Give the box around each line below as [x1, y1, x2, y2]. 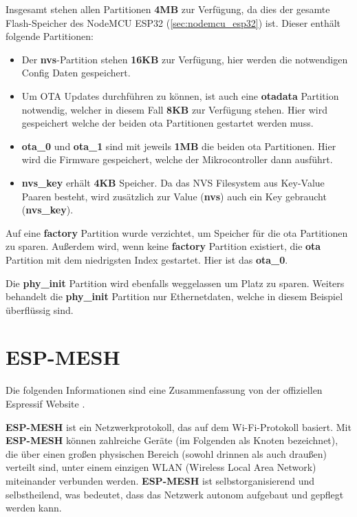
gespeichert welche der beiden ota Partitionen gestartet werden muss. [21, 116, 314, 130]
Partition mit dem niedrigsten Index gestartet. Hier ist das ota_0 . [6, 252, 288, 266]
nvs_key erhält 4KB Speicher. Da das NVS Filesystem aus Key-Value [21, 175, 325, 189]
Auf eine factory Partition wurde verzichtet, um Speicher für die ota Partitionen [6, 225, 348, 240]
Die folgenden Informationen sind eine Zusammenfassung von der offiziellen [6, 383, 323, 397]
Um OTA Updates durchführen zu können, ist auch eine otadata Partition [21, 88, 339, 103]
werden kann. [6, 500, 62, 515]
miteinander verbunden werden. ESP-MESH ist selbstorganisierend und [6, 473, 315, 487]
